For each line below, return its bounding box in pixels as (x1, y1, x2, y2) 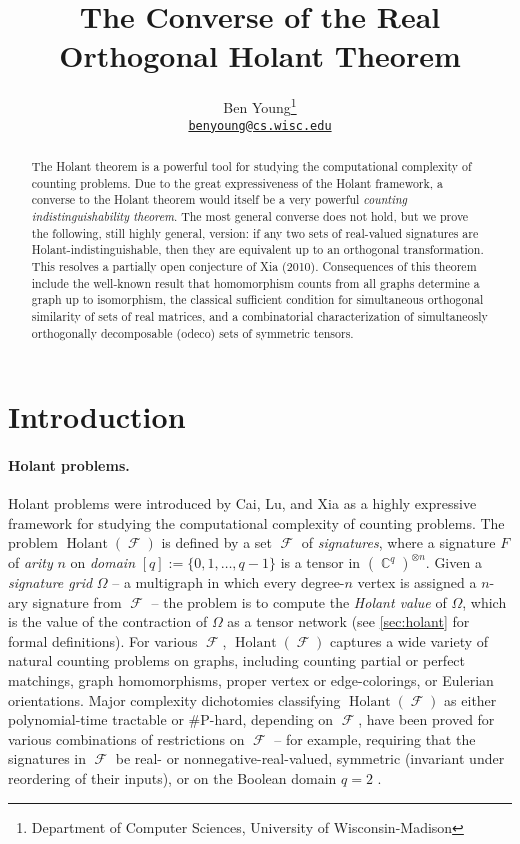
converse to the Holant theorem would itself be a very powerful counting (31, 191, 408, 208)
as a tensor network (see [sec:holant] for (227, 611, 470, 632)
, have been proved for (358, 709, 495, 730)
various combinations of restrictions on (8, 728, 245, 749)
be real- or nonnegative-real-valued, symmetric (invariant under (115, 748, 505, 769)
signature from (32, 591, 122, 612)
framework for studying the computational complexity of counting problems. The (8, 512, 505, 533)
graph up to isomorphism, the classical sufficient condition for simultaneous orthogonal (31, 291, 484, 308)
